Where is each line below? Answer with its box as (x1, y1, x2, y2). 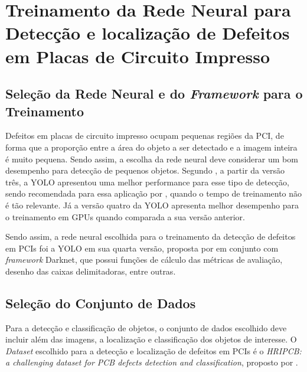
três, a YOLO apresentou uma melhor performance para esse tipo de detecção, (5, 175, 289, 188)
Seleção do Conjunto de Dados (5, 293, 196, 312)
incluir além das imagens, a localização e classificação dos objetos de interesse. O (5, 333, 297, 345)
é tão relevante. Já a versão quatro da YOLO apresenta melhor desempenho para (5, 198, 299, 211)
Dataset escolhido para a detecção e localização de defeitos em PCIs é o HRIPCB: (5, 344, 302, 357)
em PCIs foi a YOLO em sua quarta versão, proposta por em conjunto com (5, 242, 279, 254)
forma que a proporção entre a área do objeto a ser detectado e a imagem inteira (5, 141, 298, 153)
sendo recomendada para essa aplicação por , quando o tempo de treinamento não (5, 187, 302, 200)
